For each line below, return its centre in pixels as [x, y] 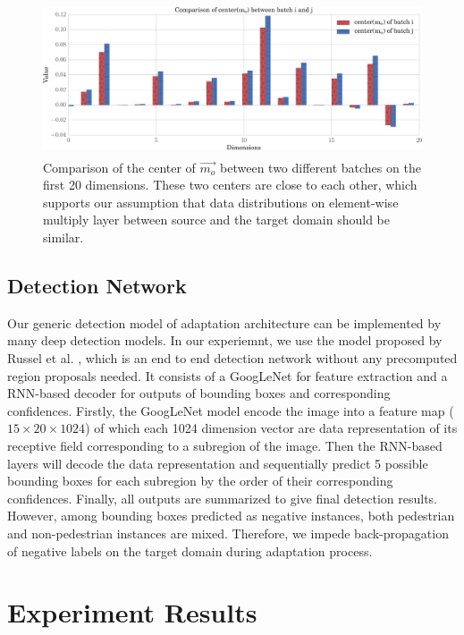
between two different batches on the [321, 167]
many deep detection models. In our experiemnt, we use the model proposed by [225, 340]
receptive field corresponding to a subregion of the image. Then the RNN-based [225, 445]
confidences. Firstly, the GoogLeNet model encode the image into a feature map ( [231, 410]
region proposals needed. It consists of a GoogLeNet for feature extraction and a [228, 375]
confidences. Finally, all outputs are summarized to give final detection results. [222, 498]
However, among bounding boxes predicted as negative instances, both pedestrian [231, 516]
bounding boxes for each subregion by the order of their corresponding [200, 481]
